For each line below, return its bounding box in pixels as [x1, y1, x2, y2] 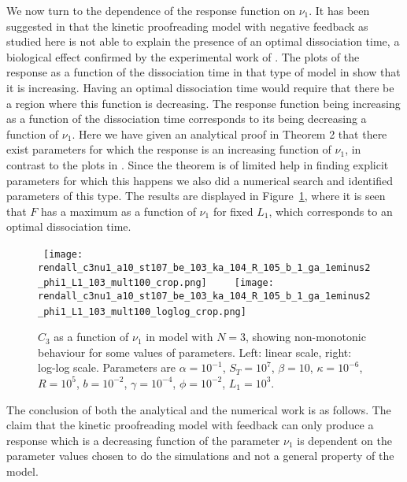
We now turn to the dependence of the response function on [6, 2, 295, 18]
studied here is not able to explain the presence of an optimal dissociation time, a [6, 33, 400, 50]
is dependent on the [297, 432, 392, 448]
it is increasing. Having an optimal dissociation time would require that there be [6, 79, 394, 95]
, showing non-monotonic [246, 328, 366, 345]
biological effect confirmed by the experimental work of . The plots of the [6, 48, 360, 65]
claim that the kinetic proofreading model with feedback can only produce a [6, 417, 374, 433]
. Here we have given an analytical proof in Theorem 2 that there [72, 125, 387, 142]
